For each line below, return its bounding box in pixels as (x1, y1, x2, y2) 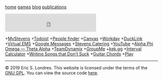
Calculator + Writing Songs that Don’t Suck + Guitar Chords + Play (5, 51, 134, 57)
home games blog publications (5, 4, 67, 10)
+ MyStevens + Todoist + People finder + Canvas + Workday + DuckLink (5, 36, 143, 41)
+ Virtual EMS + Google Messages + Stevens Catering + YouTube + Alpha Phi (5, 41, 154, 46)
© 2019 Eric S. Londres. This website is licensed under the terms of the (5, 65, 148, 70)
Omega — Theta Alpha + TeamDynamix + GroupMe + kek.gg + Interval (5, 46, 142, 52)
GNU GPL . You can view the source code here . (5, 70, 98, 76)
